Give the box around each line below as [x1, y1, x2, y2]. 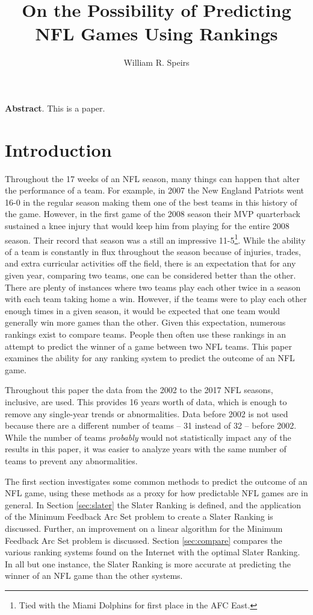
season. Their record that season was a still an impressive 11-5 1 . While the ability [5, 232, 306, 246]
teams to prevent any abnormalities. [5, 454, 138, 467]
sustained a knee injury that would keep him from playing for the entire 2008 [5, 219, 290, 232]
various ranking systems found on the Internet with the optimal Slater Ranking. [5, 546, 300, 558]
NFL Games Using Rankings [35, 21, 278, 46]
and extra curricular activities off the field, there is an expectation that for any [5, 257, 296, 270]
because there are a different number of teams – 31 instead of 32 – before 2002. [5, 419, 297, 432]
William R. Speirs [123, 56, 190, 69]
